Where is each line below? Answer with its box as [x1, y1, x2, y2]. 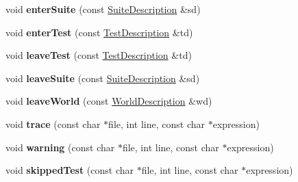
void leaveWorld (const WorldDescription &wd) [5, 94, 212, 108]
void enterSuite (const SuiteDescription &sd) [5, 2, 201, 16]
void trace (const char [5, 116, 101, 131]
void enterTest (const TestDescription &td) [5, 25, 193, 39]
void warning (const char [5, 140, 115, 154]
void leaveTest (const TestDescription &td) [5, 48, 192, 62]
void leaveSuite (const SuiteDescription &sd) [5, 70, 200, 85]
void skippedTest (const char [5, 163, 134, 177]
